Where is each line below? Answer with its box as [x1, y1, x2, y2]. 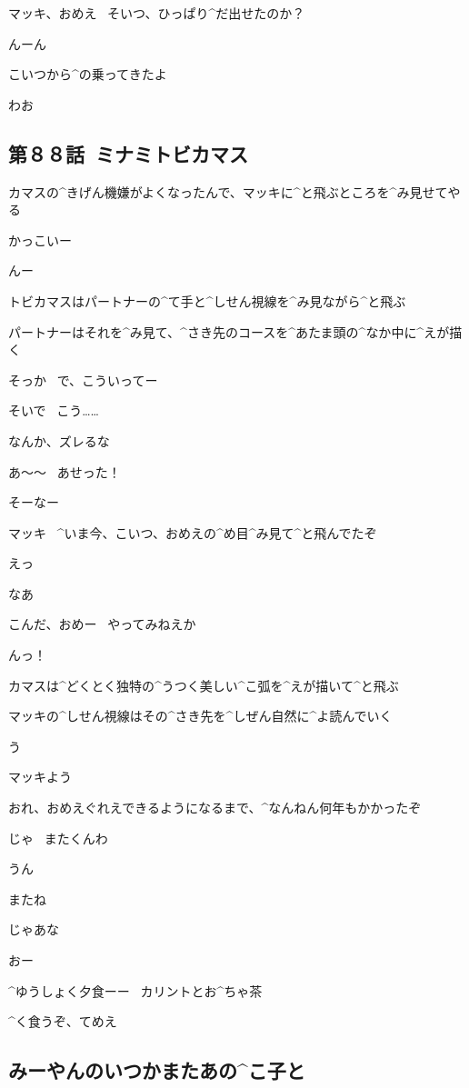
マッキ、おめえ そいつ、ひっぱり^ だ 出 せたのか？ [8, 4, 305, 22]
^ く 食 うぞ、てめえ [8, 1012, 117, 1031]
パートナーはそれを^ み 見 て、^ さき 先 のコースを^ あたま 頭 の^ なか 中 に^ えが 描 [8, 322, 463, 341]
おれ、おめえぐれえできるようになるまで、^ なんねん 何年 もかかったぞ [8, 798, 422, 817]
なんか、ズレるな [8, 431, 110, 450]
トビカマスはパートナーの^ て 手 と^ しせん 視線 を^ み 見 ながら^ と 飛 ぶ [8, 291, 406, 310]
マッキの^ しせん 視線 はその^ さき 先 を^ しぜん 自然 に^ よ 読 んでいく [8, 706, 393, 725]
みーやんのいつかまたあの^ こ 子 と [8, 1056, 305, 1084]
